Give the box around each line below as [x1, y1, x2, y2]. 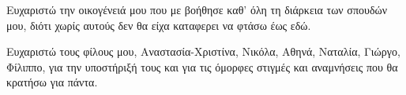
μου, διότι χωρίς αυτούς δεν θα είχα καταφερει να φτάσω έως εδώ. [6, 16, 311, 33]
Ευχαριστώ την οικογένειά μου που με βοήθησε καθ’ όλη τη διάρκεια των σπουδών [6, 2, 388, 17]
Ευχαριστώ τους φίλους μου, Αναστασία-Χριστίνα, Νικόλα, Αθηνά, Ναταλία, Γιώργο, [6, 43, 400, 60]
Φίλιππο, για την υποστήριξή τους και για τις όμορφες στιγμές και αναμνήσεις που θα [6, 58, 398, 75]
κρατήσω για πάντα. [6, 74, 98, 90]
